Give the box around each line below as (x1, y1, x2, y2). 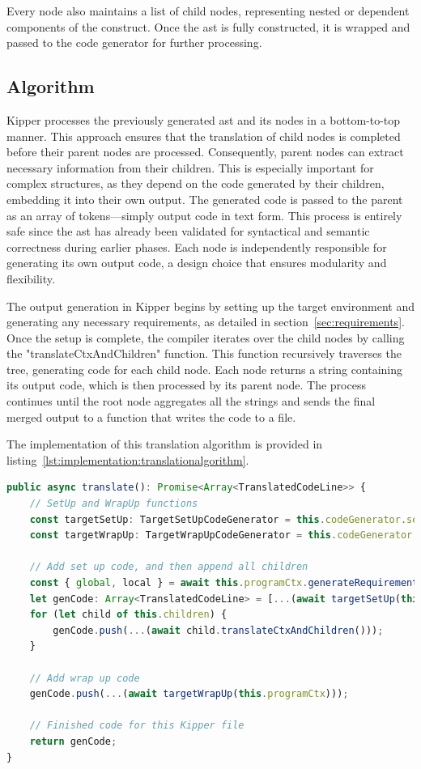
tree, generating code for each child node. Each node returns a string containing (6, 360, 403, 377)
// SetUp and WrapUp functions (29, 498, 198, 510)
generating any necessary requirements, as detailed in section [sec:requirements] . (6, 313, 405, 330)
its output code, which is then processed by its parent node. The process (6, 376, 366, 393)
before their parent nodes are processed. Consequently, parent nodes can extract (6, 143, 404, 160)
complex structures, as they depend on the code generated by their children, (6, 175, 385, 192)
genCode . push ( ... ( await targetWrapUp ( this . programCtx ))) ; (29, 688, 349, 700)
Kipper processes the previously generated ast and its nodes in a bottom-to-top (6, 111, 401, 128)
